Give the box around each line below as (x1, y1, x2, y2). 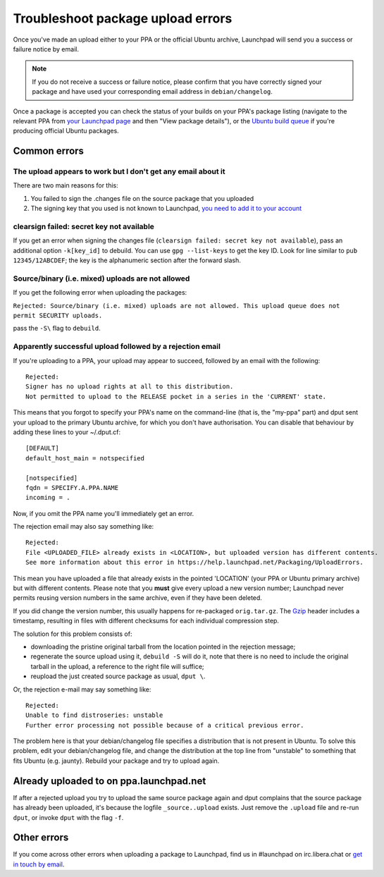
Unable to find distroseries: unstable (25, 711, 163, 719)
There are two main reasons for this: (13, 181, 119, 190)
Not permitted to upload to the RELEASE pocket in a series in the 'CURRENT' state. (25, 392, 327, 400)
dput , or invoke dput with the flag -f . (13, 813, 124, 821)
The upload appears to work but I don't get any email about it (13, 166, 225, 176)
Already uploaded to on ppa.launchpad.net (13, 775, 206, 787)
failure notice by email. (13, 44, 79, 53)
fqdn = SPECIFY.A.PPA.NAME (25, 484, 119, 491)
